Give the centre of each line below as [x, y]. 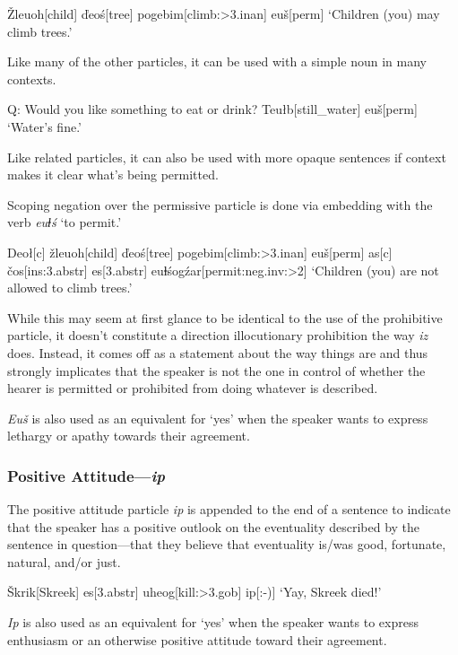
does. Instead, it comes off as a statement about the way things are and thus [218, 352]
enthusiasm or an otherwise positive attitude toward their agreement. [197, 639]
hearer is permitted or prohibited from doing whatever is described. [193, 388]
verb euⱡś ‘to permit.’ [65, 222]
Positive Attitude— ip [86, 475]
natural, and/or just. [64, 561]
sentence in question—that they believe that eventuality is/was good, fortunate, [227, 544]
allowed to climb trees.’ [70, 288]
